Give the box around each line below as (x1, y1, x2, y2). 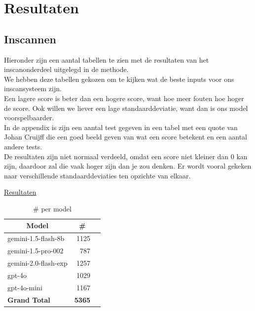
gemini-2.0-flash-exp (7, 258, 68, 268)
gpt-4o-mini (7, 282, 42, 292)
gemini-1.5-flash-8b (7, 233, 65, 243)
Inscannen (4, 31, 56, 46)
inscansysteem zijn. (4, 83, 62, 94)
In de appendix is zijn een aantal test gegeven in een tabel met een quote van (4, 122, 238, 132)
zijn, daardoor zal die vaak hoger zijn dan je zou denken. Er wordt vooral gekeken (4, 161, 252, 171)
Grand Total (7, 294, 50, 305)
